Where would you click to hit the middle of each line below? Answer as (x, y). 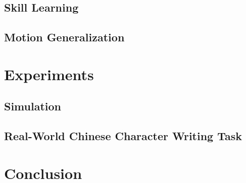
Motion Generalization (64, 37)
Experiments (49, 74)
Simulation (33, 106)
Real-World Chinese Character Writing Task (123, 136)
